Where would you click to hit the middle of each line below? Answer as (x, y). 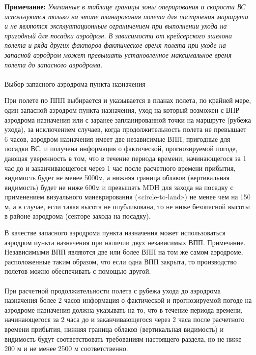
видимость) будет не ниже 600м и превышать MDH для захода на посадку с (119, 187)
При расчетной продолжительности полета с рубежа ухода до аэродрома (113, 290)
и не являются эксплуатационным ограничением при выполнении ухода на (116, 26)
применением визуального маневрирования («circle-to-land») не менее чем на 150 (128, 197)
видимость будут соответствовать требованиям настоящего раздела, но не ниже (123, 339)
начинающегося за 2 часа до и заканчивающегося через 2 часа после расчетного (125, 319)
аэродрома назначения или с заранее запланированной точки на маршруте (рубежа (128, 119)
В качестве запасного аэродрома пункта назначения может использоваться (115, 233)
